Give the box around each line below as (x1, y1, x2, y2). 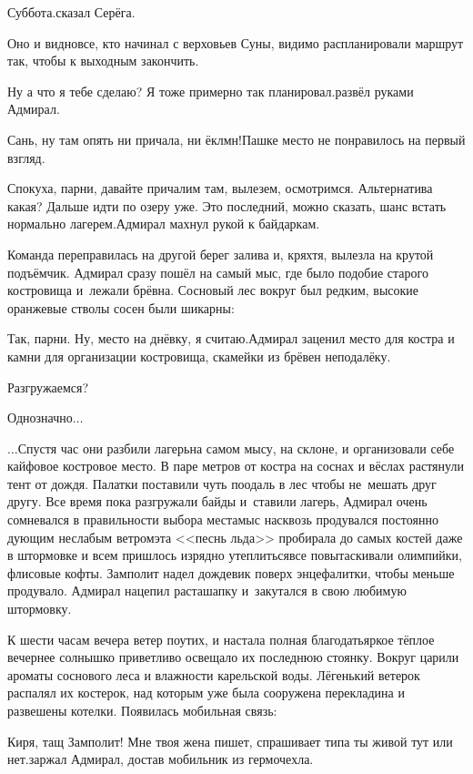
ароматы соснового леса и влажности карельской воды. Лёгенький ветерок (7, 665, 420, 684)
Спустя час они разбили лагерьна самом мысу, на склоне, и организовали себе (17, 438, 455, 457)
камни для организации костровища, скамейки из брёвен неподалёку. (7, 346, 391, 365)
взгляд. (7, 148, 45, 167)
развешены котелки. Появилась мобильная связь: (7, 701, 277, 719)
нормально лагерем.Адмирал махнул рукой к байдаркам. (7, 214, 320, 233)
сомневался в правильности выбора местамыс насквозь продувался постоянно (7, 510, 438, 529)
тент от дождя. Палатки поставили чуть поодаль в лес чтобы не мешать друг (7, 474, 437, 493)
